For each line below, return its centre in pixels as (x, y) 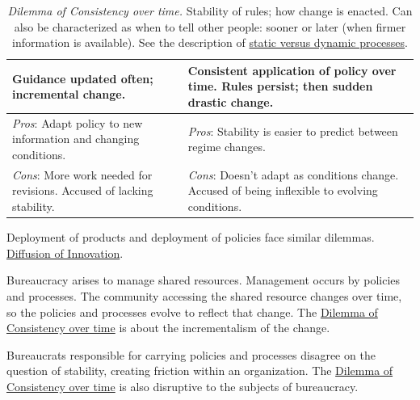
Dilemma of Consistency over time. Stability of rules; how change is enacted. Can (210, 11)
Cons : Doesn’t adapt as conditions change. (293, 174)
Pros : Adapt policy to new (78, 122)
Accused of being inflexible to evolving (283, 190)
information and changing (76, 139)
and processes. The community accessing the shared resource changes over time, (204, 295)
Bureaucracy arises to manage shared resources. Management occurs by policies (204, 280)
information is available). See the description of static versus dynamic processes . (210, 42)
